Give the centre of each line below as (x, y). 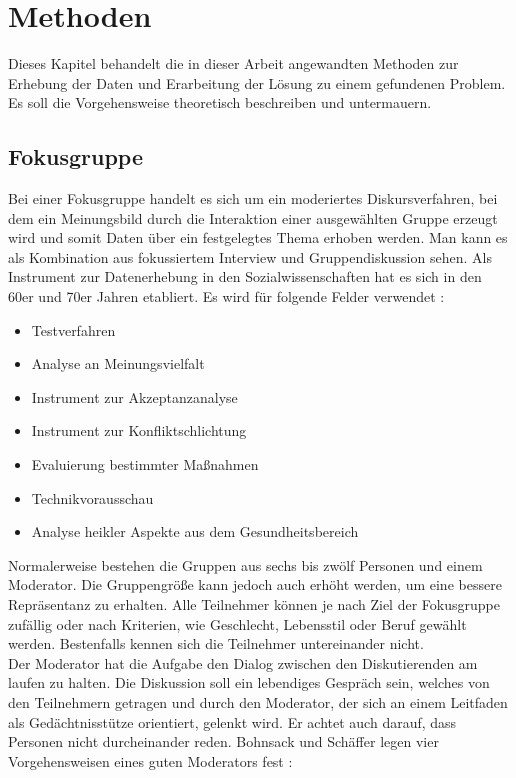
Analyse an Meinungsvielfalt (118, 363)
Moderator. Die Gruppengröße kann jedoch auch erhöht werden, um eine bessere (255, 584)
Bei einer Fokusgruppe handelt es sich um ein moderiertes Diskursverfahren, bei (253, 198)
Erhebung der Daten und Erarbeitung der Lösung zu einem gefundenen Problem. (257, 82)
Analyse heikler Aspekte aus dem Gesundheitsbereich (195, 531)
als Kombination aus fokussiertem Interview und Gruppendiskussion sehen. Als (250, 256)
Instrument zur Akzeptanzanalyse (134, 396)
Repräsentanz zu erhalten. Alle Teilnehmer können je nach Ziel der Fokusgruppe (254, 604)
